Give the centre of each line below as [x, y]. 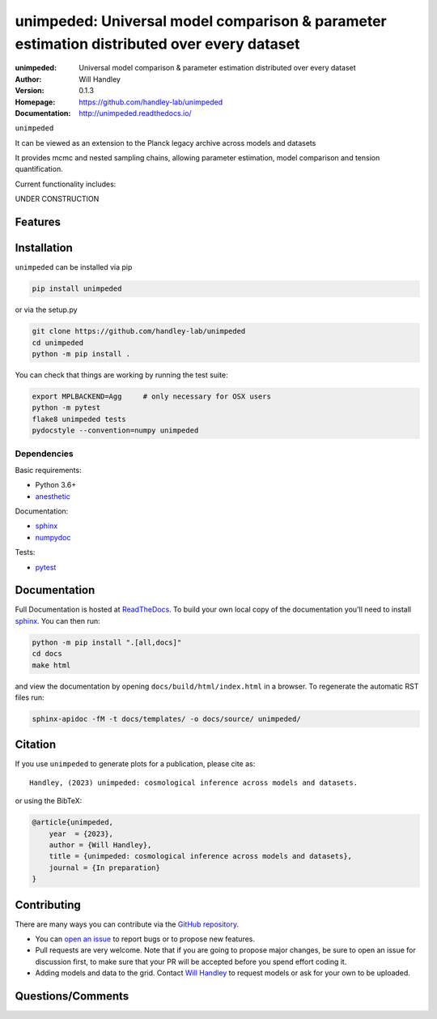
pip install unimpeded [77, 289]
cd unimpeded [58, 343]
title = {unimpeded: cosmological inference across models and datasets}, [200, 856]
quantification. [39, 169]
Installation [44, 248]
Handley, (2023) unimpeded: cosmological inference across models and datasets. [194, 782]
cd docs [47, 654]
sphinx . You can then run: [57, 620]
